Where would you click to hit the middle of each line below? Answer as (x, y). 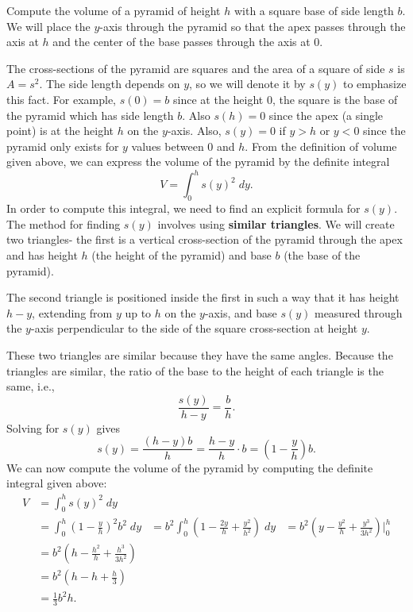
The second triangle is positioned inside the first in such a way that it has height (203, 297)
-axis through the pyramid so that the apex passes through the (253, 26)
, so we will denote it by (247, 84)
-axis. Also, (194, 131)
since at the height (218, 99)
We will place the (48, 26)
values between (168, 146)
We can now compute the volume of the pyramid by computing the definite (190, 467)
